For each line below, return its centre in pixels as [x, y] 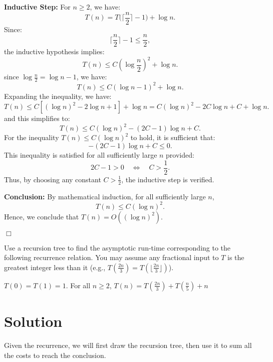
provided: [180, 155]
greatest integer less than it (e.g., [55, 267]
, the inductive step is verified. [168, 179]
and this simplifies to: [37, 118]
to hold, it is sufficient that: [173, 137]
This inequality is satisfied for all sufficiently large [81, 155]
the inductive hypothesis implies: [54, 51]
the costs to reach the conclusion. [55, 355]
